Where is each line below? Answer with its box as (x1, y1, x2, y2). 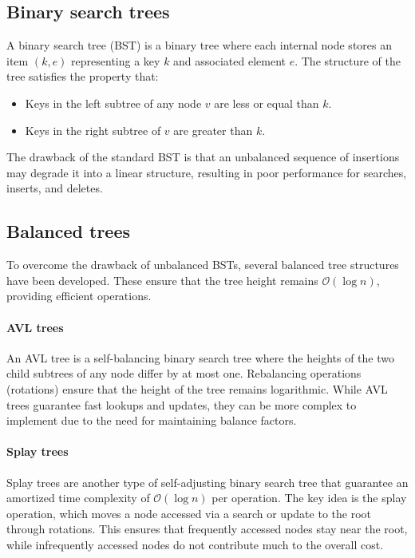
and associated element (173, 52, 286, 69)
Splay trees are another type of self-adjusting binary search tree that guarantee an (6, 473, 409, 490)
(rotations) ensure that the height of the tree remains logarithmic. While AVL (6, 380, 388, 397)
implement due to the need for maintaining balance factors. (6, 412, 297, 429)
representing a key (71, 52, 160, 69)
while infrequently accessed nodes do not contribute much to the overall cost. (6, 536, 384, 552)
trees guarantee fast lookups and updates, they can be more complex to (6, 396, 357, 413)
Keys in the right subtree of (25, 121, 161, 138)
